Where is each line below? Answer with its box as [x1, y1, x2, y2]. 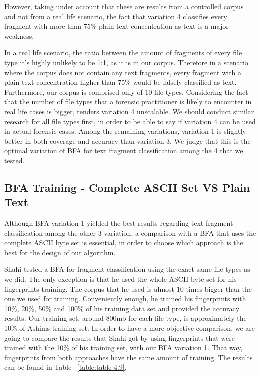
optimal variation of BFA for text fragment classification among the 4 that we [4, 145, 243, 156]
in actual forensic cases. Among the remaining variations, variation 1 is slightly [4, 126, 246, 136]
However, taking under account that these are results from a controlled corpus [4, 1, 244, 11]
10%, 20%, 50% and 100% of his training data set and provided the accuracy [4, 303, 240, 313]
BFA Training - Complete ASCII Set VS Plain [4, 179, 250, 195]
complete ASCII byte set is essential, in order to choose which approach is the [4, 237, 243, 248]
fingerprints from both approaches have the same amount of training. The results [4, 352, 253, 362]
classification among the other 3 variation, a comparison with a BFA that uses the [4, 227, 256, 238]
